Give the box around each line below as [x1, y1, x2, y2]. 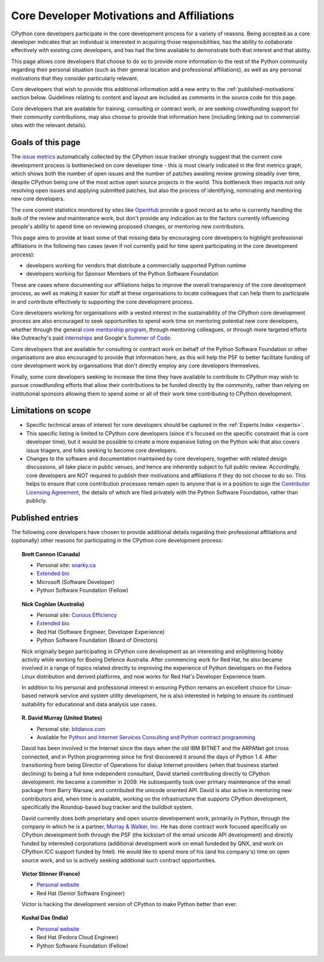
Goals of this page [11, 137, 81, 148]
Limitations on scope [11, 406, 91, 416]
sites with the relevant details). [11, 122, 87, 129]
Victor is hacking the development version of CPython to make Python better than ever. [22, 901, 238, 908]
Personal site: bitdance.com [37, 725, 106, 732]
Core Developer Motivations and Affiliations [11, 9, 235, 22]
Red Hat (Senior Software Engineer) [37, 889, 125, 897]
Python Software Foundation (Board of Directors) [37, 637, 158, 644]
